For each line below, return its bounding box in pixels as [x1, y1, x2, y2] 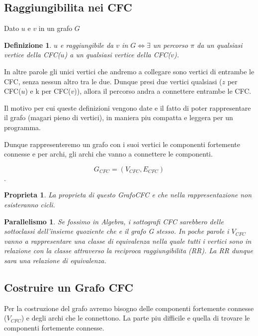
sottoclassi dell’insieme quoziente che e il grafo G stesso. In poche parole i [4, 226, 229, 236]
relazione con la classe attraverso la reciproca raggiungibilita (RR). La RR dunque [4, 245, 253, 256]
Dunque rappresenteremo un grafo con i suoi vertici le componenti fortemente [4, 139, 241, 149]
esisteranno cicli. [4, 199, 55, 209]
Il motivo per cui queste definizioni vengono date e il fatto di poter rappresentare [4, 102, 251, 113]
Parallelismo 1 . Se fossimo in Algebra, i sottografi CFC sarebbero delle [4, 216, 224, 226]
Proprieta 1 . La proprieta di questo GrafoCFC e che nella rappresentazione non [4, 189, 252, 200]
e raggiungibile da [60, 39, 114, 50]
